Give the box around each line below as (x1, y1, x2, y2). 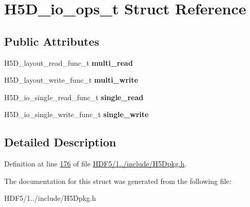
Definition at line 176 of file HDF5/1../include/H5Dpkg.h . (4, 158, 187, 169)
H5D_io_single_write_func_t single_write (4, 109, 149, 120)
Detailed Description (4, 134, 117, 150)
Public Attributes (4, 33, 100, 49)
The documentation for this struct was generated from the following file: (4, 175, 232, 186)
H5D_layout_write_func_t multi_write (4, 74, 138, 85)
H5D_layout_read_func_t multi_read (4, 57, 133, 68)
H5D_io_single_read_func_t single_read (4, 91, 144, 102)
